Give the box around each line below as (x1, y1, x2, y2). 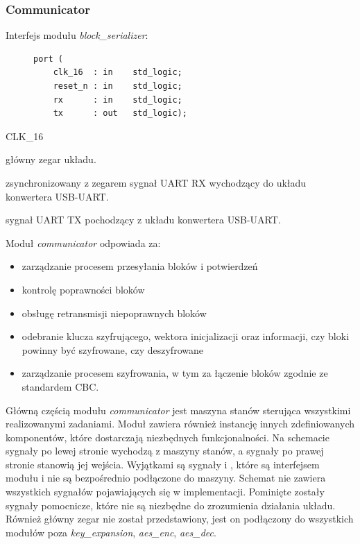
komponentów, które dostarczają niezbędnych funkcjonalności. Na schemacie (6, 430, 329, 444)
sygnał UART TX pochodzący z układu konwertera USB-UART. (6, 212, 281, 227)
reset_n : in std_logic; (53, 81, 182, 91)
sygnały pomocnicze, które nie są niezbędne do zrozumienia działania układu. (6, 498, 336, 512)
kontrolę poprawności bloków (22, 282, 145, 296)
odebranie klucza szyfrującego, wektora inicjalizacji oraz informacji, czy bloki (22, 329, 350, 343)
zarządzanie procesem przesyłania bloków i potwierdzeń (22, 259, 258, 273)
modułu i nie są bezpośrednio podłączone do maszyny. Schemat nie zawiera (6, 470, 326, 485)
